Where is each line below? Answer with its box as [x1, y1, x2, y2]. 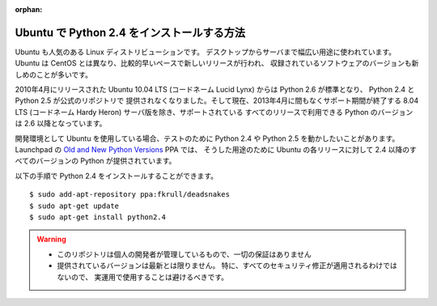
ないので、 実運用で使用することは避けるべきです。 [57, 272, 228, 282]
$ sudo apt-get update [29, 201, 120, 210]
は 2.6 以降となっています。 [15, 118, 107, 129]
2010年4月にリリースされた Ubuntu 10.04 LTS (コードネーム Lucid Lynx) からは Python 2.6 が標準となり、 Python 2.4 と [15, 85, 415, 95]
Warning [36, 235, 66, 244]
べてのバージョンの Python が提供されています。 [15, 156, 176, 166]
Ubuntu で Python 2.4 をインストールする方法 [15, 25, 246, 40]
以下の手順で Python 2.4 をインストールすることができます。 [15, 171, 218, 181]
